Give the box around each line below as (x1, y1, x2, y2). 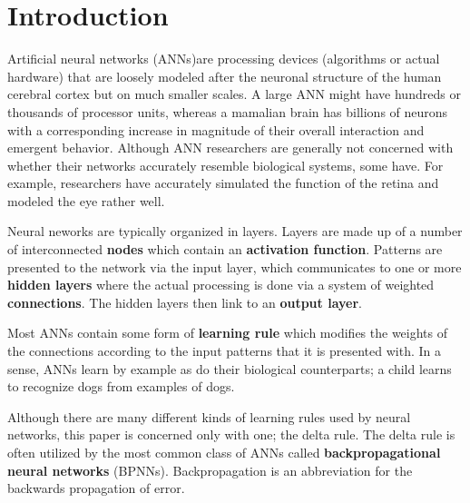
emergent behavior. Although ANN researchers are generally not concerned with (7, 138, 454, 157)
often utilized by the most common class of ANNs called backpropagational (7, 443, 441, 461)
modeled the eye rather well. (7, 191, 165, 210)
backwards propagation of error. (7, 478, 185, 498)
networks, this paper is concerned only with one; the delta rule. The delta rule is (7, 425, 455, 444)
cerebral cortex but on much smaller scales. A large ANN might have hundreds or (7, 84, 461, 104)
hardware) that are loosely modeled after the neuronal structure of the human (7, 66, 442, 85)
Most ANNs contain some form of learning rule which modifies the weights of (7, 323, 448, 342)
